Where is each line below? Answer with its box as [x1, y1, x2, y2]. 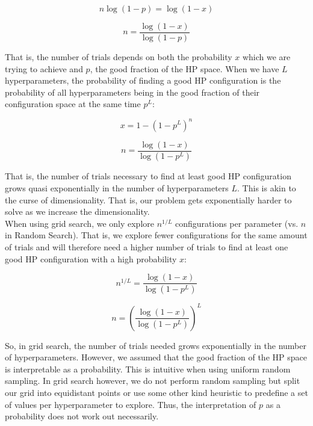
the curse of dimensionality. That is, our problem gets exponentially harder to [5, 193, 292, 206]
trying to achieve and [5, 62, 83, 75]
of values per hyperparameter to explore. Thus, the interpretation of [5, 398, 256, 410]
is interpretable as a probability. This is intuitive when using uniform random [5, 362, 291, 375]
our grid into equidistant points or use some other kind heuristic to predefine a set [5, 386, 308, 398]
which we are [242, 51, 291, 63]
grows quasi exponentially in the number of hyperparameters [5, 182, 229, 194]
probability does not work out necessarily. [5, 410, 159, 422]
